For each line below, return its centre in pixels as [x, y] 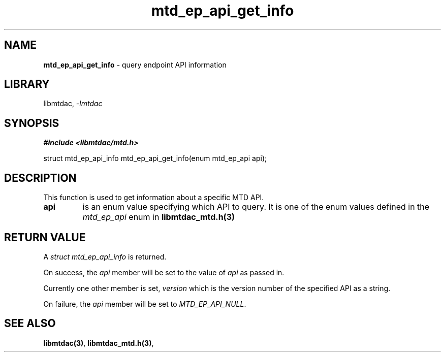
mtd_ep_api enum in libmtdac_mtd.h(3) [158, 217]
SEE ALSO [30, 323]
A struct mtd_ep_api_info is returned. [105, 256]
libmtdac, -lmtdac [73, 104]
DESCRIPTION [40, 178]
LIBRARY [27, 84]
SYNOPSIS [32, 123]
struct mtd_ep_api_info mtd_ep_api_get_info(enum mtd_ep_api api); [155, 158]
